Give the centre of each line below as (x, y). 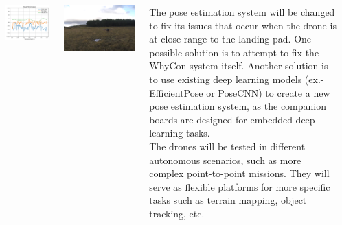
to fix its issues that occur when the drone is (243, 25)
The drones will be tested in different (227, 146)
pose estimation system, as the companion (238, 106)
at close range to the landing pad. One (230, 39)
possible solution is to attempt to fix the (234, 52)
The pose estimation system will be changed (242, 12)
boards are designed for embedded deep (232, 119)
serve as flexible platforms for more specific (240, 186)
